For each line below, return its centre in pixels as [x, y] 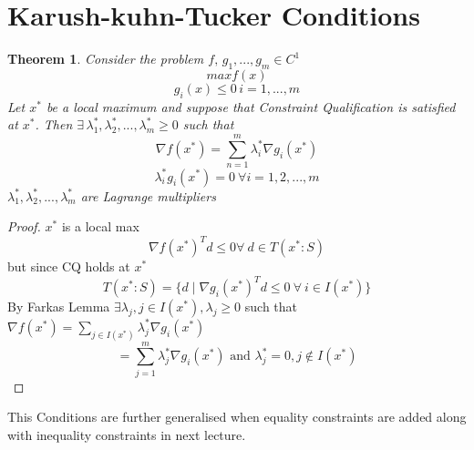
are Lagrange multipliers [148, 195]
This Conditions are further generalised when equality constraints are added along [237, 417]
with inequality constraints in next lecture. [127, 434]
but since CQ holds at [69, 266]
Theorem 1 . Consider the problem [106, 59]
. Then [54, 124]
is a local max [100, 226]
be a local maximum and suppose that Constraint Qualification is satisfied [251, 106]
